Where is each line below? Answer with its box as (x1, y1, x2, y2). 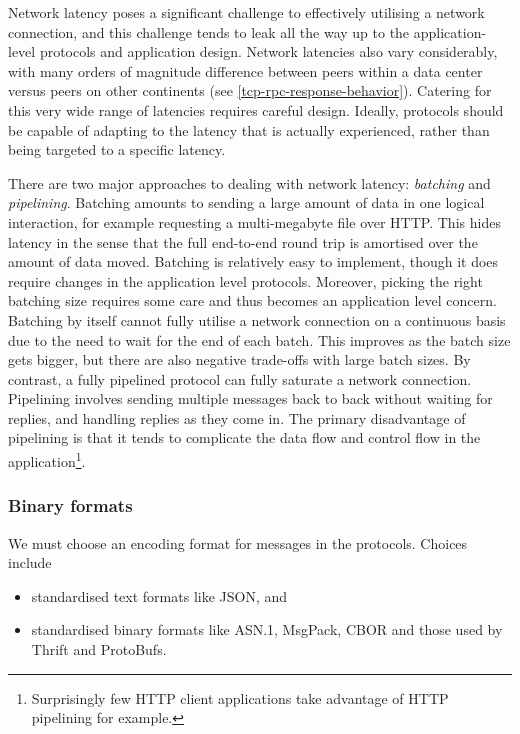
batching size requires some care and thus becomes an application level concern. (8, 290, 497, 311)
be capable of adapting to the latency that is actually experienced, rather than (8, 119, 490, 140)
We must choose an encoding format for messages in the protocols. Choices (8, 532, 468, 553)
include (8, 552, 52, 573)
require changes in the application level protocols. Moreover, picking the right (8, 270, 483, 291)
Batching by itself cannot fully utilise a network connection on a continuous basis (8, 309, 506, 330)
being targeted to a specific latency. (8, 139, 226, 160)
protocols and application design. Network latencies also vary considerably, (39, 41, 498, 62)
